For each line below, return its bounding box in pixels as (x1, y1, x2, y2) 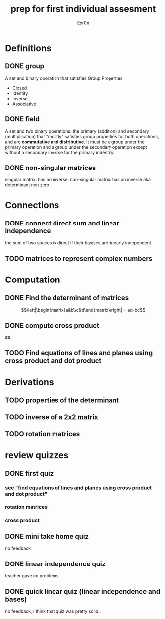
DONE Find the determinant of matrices (5, 294, 129, 302)
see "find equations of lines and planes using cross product (5, 484, 152, 491)
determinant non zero (5, 182, 50, 188)
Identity (12, 90, 28, 96)
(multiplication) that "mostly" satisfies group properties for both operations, (5, 133, 160, 139)
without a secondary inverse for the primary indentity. (5, 149, 115, 155)
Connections (5, 199, 59, 211)
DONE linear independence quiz (5, 560, 106, 568)
